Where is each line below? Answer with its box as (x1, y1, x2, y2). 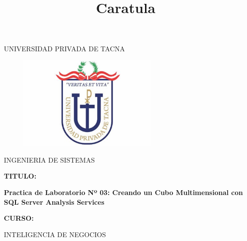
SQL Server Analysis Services (4, 196, 104, 207)
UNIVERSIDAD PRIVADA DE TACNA (4, 44, 125, 54)
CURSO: (4, 213, 34, 223)
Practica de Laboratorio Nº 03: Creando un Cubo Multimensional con (4, 187, 243, 197)
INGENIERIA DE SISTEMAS (4, 154, 95, 165)
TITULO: (4, 171, 37, 181)
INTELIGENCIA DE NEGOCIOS (4, 229, 106, 239)
